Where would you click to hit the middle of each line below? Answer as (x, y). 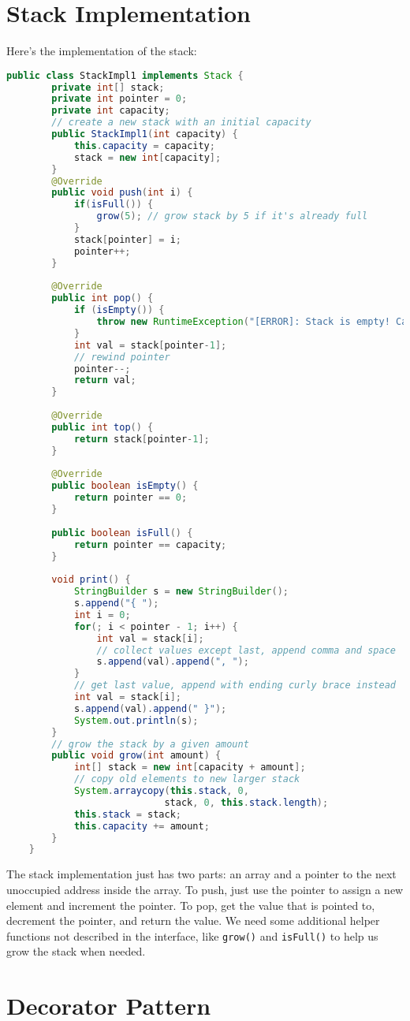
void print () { (91, 580)
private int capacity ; (111, 111)
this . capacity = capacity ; (144, 145)
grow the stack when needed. (76, 951)
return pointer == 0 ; (130, 498)
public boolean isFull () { (122, 533)
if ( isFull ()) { (114, 205)
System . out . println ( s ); (136, 720)
